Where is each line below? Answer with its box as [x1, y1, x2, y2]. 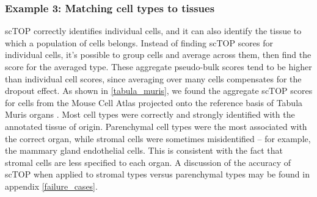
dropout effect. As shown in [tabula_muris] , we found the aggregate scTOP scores [5, 84, 313, 97]
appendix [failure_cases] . [5, 179, 98, 192]
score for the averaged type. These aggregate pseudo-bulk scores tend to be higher [5, 60, 312, 73]
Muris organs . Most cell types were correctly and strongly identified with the [5, 108, 295, 121]
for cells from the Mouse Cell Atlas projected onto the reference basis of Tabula [5, 96, 303, 109]
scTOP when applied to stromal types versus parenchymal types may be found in [5, 168, 310, 181]
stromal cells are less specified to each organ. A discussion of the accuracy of [5, 156, 291, 168]
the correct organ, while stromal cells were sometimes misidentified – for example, [5, 132, 311, 145]
